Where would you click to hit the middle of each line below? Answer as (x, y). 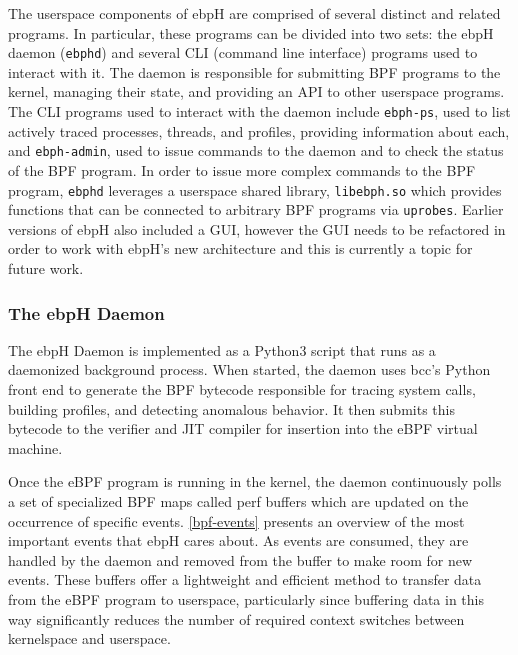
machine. (35, 447)
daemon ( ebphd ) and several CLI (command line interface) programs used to (243, 52)
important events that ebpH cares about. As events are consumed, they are (238, 540)
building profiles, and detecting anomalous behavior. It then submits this (231, 408)
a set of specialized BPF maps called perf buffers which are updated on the (238, 501)
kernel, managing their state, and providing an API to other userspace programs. (256, 91)
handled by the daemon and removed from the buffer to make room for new (240, 559)
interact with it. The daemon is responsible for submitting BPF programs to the (254, 71)
